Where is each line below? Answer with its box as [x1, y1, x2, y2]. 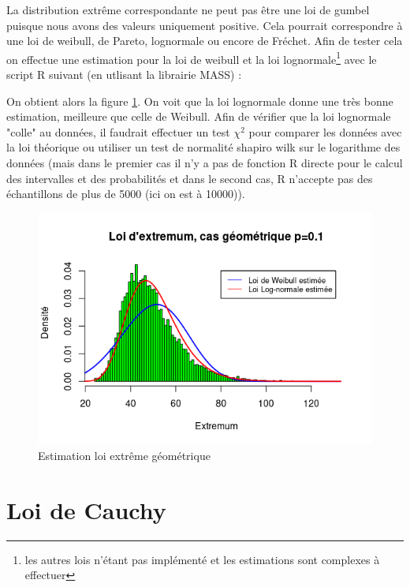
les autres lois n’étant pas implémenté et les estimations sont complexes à [24, 551, 380, 567]
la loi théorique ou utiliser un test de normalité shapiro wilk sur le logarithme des [6, 139, 401, 155]
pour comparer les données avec [248, 123, 402, 140]
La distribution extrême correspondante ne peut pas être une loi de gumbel [6, 2, 370, 17]
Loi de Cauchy [6, 493, 166, 525]
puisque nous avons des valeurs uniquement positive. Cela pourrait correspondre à [6, 17, 403, 33]
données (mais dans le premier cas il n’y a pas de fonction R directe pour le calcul [6, 155, 403, 170]
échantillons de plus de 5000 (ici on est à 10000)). [6, 185, 245, 202]
